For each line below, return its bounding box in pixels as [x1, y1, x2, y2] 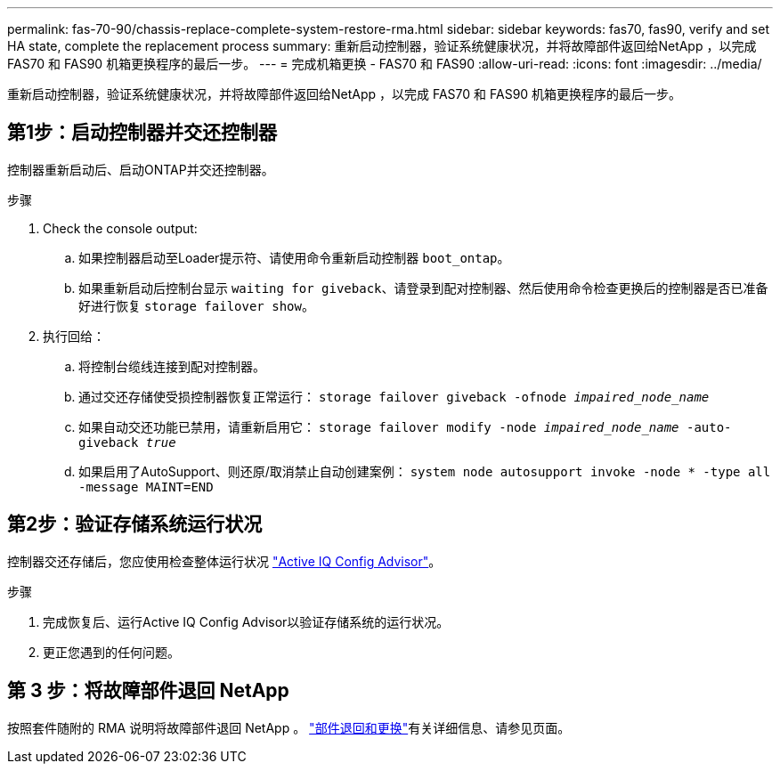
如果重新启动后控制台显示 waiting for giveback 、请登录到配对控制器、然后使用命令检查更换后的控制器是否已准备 [78, 280, 768, 296]
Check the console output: [43, 220, 198, 236]
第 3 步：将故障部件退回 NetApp [7, 679, 289, 702]
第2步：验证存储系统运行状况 [7, 513, 263, 536]
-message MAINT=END [78, 479, 214, 494]
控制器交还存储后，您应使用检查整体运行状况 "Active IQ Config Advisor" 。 [7, 553, 442, 569]
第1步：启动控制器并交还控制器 [7, 121, 278, 144]
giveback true [78, 434, 176, 450]
